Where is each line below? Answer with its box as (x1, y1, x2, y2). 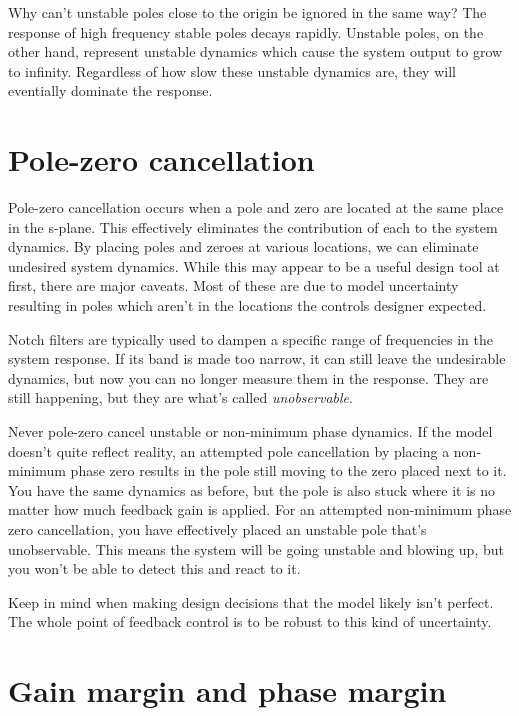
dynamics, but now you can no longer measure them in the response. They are (8, 367, 489, 388)
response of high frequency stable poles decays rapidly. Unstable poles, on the (8, 21, 484, 42)
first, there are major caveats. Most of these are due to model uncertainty (8, 275, 459, 296)
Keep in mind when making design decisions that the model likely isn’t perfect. (8, 591, 494, 612)
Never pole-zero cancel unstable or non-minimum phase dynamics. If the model (8, 421, 493, 442)
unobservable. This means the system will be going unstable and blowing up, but (8, 538, 504, 559)
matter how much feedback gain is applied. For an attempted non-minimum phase (8, 499, 512, 520)
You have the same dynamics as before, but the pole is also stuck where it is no (8, 479, 496, 500)
